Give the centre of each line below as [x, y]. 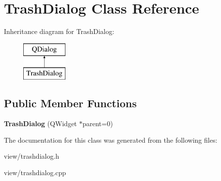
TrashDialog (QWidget [40, 123]
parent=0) [98, 123]
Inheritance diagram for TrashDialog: [59, 31]
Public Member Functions [70, 103]
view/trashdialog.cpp [35, 172]
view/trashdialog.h [32, 156]
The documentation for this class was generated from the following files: [111, 140]
